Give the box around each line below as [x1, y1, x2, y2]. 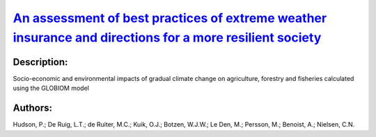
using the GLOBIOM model [13, 84, 90, 93]
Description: [13, 56, 68, 68]
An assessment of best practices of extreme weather [13, 10, 327, 26]
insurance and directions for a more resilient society [13, 30, 322, 45]
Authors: [13, 102, 52, 114]
